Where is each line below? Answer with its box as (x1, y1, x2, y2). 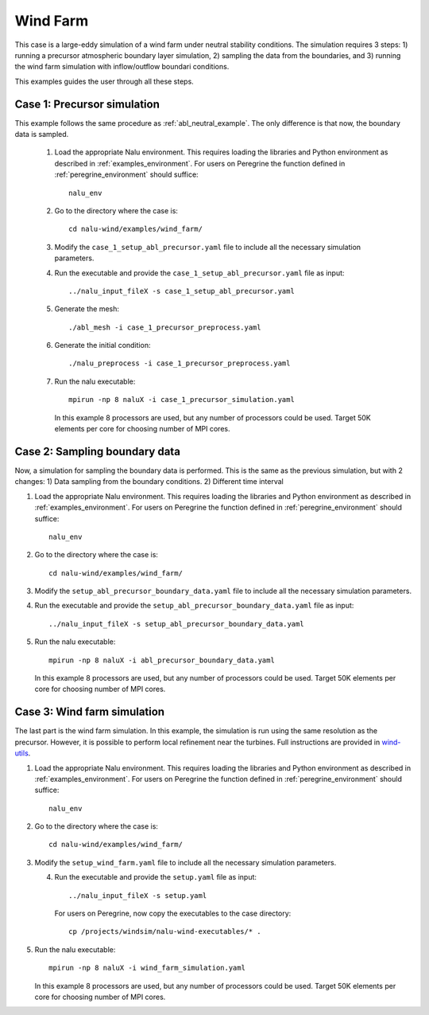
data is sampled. (14, 130, 69, 139)
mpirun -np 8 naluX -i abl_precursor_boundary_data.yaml (48, 655, 276, 665)
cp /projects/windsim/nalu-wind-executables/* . (68, 927, 261, 936)
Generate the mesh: (54, 304, 119, 314)
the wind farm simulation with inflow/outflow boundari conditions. (14, 62, 230, 72)
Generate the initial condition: (54, 341, 151, 350)
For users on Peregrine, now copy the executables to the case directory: (54, 908, 292, 919)
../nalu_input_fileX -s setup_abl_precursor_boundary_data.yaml (48, 619, 305, 628)
